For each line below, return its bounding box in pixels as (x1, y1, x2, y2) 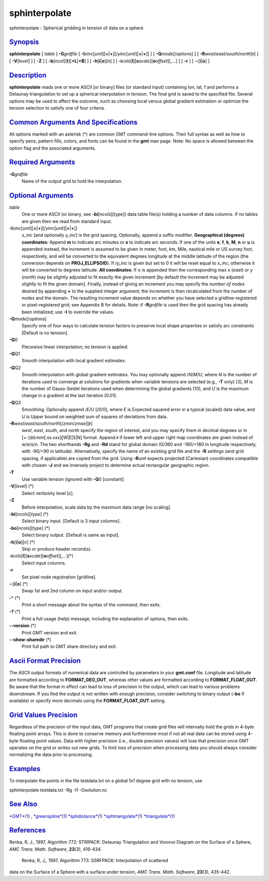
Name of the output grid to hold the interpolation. (21, 178, 123, 184)
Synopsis (9, 38, 39, 46)
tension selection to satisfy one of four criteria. (9, 105, 106, 111)
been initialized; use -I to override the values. (21, 309, 115, 315)
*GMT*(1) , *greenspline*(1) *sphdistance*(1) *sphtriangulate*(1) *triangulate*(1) (9, 813, 175, 819)
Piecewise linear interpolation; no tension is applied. (21, 344, 129, 350)
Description (9, 71, 47, 79)
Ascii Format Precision (9, 657, 81, 665)
